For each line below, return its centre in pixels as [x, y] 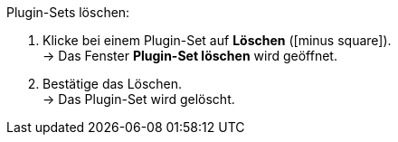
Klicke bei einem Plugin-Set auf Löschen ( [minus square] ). [217, 40]
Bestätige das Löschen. [113, 84]
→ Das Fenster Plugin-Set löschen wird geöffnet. [190, 56]
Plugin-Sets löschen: [68, 12]
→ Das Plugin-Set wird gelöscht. [139, 99]
